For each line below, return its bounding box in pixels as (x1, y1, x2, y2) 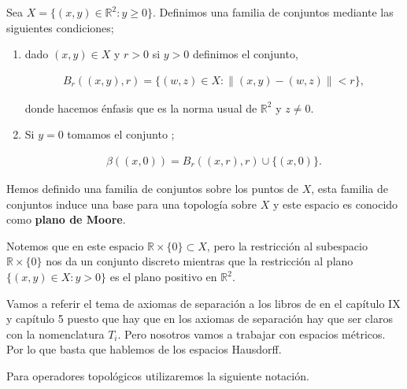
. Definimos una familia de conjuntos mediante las (153, 4, 394, 20)
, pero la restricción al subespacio (206, 237, 368, 254)
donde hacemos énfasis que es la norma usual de (24, 99, 257, 116)
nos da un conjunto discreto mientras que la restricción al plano (46, 253, 353, 269)
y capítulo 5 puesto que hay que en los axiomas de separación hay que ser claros (6, 310, 393, 327)
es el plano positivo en (109, 269, 217, 284)
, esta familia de (311, 180, 388, 197)
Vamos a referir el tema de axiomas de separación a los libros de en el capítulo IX (6, 295, 401, 311)
